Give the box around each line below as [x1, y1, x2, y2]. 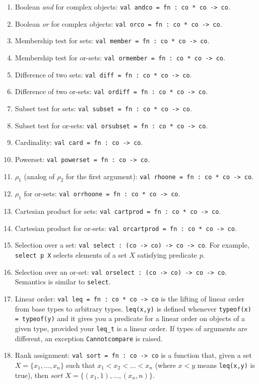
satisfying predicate [137, 250, 198, 260]
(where [155, 360, 176, 370]
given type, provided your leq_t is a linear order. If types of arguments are [15, 323, 247, 334]
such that [66, 360, 95, 370]
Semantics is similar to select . [15, 276, 111, 287]
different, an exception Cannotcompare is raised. [15, 333, 163, 343]
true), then [15, 369, 48, 380]
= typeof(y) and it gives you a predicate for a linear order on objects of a [15, 313, 245, 324]
